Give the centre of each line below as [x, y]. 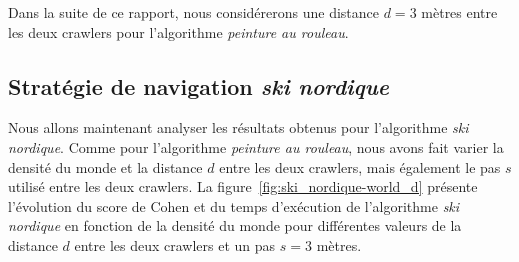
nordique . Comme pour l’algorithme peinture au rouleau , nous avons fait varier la [256, 146]
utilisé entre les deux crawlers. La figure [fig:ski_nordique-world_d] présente [243, 186]
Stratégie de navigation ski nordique [198, 85]
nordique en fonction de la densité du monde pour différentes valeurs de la [235, 225]
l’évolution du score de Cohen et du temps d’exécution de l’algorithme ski [234, 205]
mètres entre [459, 12]
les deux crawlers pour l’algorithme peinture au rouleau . [178, 31]
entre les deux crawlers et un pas [175, 244]
